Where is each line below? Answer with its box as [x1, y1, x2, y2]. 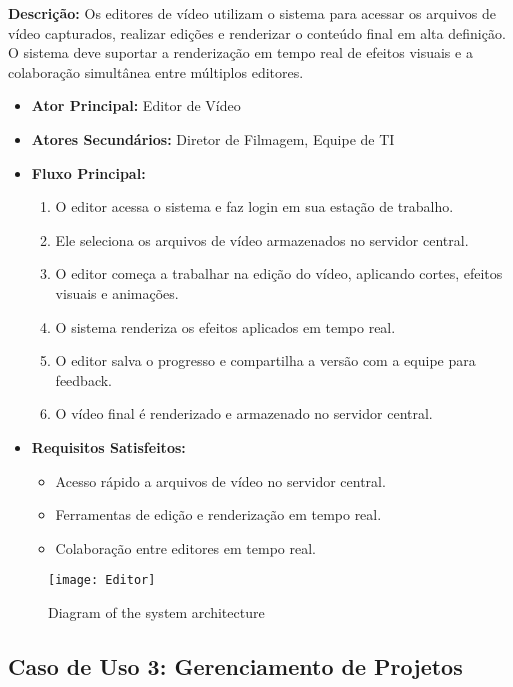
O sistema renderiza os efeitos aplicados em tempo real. [55, 316, 396, 337]
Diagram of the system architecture [48, 601, 265, 622]
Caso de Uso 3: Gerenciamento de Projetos [8, 650, 463, 681]
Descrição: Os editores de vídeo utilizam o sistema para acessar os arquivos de [8, 3, 496, 23]
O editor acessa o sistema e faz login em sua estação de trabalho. [55, 196, 454, 217]
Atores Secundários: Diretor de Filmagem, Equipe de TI [31, 128, 395, 149]
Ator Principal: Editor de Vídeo [31, 95, 241, 116]
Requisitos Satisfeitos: [31, 436, 186, 457]
